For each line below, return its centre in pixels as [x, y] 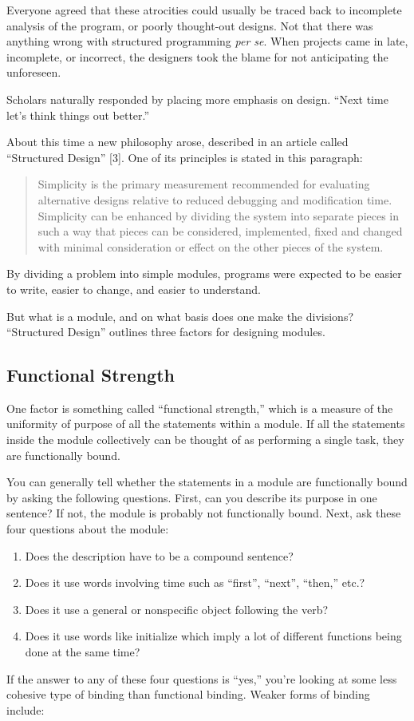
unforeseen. [34, 72]
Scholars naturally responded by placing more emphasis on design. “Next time [197, 99]
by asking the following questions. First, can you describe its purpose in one [192, 497]
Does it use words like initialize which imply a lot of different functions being [213, 636]
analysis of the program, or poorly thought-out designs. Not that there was [190, 25]
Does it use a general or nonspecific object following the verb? [177, 609]
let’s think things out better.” [78, 115]
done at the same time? [83, 652]
